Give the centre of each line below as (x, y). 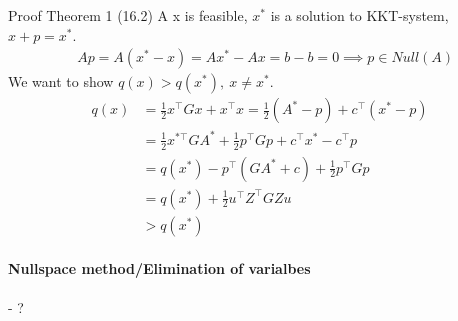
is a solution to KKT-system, (359, 15)
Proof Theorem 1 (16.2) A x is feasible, (128, 15)
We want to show (61, 81)
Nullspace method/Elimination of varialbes (159, 268)
